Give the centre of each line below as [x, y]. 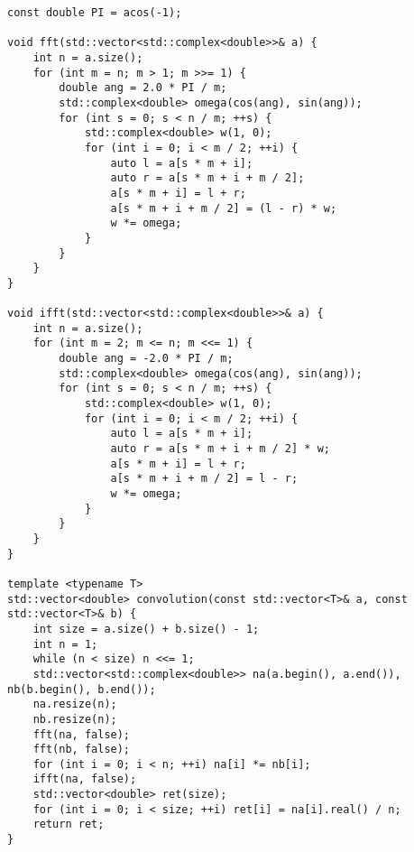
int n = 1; [65, 644]
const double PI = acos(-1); [95, 13]
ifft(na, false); [85, 779]
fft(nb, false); [82, 750]
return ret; [69, 824]
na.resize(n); [75, 704]
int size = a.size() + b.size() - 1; [146, 629]
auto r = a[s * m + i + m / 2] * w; [220, 449]
